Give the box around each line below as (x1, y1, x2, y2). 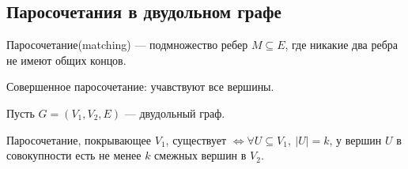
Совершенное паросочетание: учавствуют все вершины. (6, 78, 274, 95)
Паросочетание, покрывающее (6, 131, 152, 148)
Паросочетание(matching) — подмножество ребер (6, 36, 248, 53)
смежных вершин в (154, 147, 247, 163)
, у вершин (329, 131, 382, 148)
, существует (165, 131, 227, 148)
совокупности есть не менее (6, 147, 142, 163)
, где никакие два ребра (285, 36, 399, 53)
